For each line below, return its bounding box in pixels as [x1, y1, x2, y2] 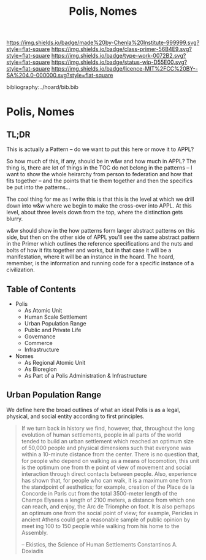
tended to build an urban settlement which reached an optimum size [21, 437, 194, 445]
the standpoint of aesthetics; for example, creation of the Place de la [21, 483, 195, 491]
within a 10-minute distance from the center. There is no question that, [21, 450, 199, 458]
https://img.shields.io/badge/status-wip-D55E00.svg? [51, 58, 188, 66]
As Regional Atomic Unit [24, 359, 86, 366]
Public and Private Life [24, 327, 82, 333]
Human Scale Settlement [24, 313, 88, 321]
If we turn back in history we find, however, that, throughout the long [21, 424, 195, 432]
